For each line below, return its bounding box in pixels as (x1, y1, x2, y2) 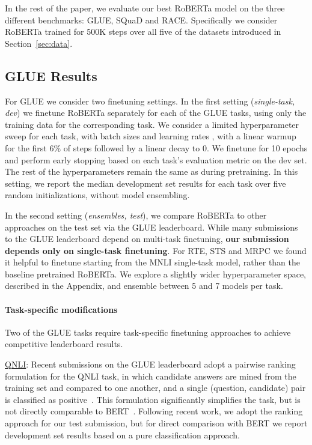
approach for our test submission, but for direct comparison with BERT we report (5, 417, 308, 429)
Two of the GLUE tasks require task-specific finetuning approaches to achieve (5, 325, 291, 338)
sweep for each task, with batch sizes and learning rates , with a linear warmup (5, 130, 296, 142)
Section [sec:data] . (5, 37, 73, 49)
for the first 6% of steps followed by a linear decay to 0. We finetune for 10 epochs (5, 141, 308, 154)
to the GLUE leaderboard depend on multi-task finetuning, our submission (5, 232, 289, 245)
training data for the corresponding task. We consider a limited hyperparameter (5, 118, 299, 130)
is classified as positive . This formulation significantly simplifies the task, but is (5, 393, 301, 405)
